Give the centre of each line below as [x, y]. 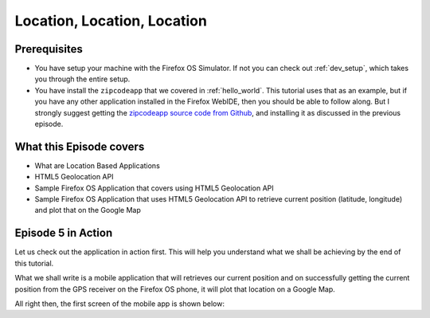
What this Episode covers [80, 146]
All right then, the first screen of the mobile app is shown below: [119, 304]
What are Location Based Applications [98, 165]
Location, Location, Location [111, 21]
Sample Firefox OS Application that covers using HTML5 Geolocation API [154, 188]
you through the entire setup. [82, 79]
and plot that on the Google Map [88, 210]
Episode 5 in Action [64, 233]
